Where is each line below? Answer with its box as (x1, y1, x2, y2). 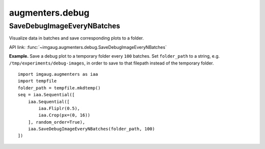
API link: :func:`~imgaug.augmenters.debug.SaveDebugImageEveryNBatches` (9, 44, 167, 50)
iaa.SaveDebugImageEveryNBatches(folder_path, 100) (27, 126, 155, 132)
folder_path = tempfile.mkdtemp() (18, 85, 101, 90)
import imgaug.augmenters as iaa (18, 71, 98, 77)
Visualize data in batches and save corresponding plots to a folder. (9, 35, 144, 41)
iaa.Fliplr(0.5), (38, 106, 80, 111)
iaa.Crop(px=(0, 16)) (38, 112, 91, 118)
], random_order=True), (27, 119, 85, 125)
